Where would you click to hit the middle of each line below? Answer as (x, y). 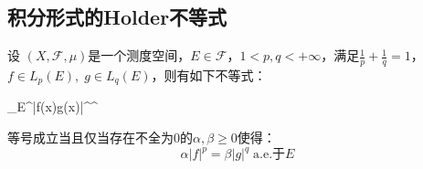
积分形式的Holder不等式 (117, 17)
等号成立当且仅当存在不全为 (90, 137)
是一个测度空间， (139, 55)
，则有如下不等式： (209, 75)
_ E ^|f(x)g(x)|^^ (53, 106)
